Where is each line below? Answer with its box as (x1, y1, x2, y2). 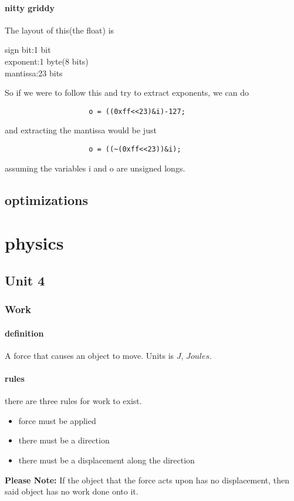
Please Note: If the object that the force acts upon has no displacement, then (5, 473, 290, 486)
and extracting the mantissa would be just (5, 124, 157, 136)
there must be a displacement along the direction (18, 454, 195, 466)
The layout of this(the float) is (5, 23, 114, 36)
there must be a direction (18, 434, 110, 446)
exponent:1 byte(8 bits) (5, 55, 89, 67)
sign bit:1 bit (5, 43, 51, 56)
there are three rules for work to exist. (5, 395, 142, 407)
